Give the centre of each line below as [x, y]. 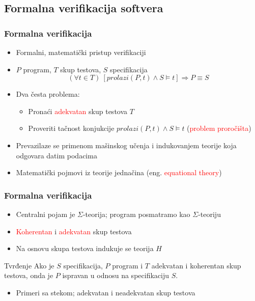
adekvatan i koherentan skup [196, 265]
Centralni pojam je [46, 214]
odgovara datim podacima [56, 155]
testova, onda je [29, 275]
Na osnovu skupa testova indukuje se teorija [85, 248]
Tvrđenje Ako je [29, 265]
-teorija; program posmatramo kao [136, 214]
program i [127, 265]
